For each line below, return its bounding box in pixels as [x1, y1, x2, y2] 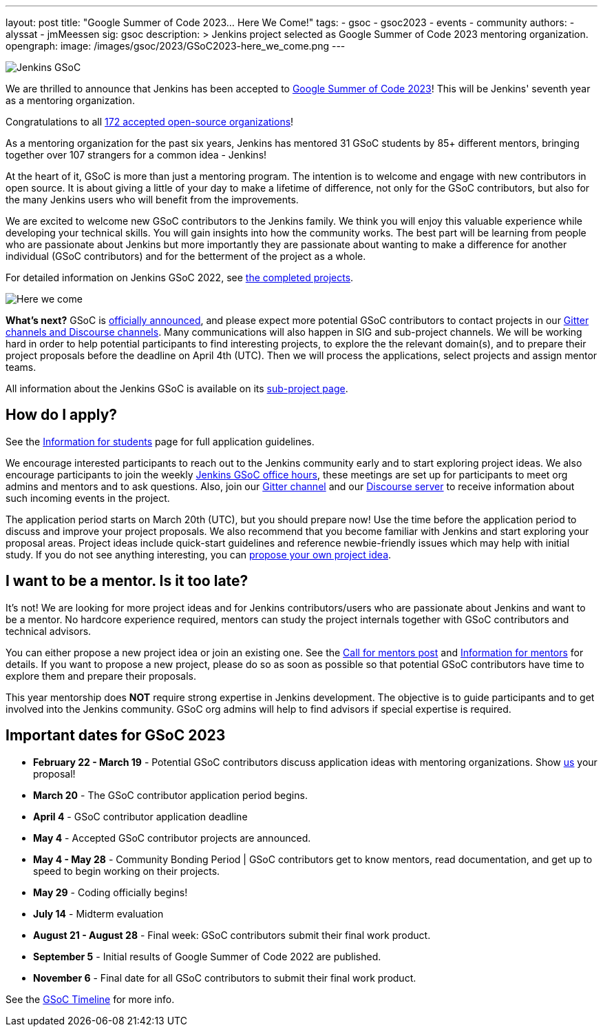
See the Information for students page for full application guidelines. [6, 435, 315, 447]
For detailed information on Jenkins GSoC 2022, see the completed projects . [6, 272, 354, 283]
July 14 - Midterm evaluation [33, 907, 164, 920]
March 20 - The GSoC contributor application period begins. [33, 789, 308, 801]
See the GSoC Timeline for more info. [6, 993, 175, 1005]
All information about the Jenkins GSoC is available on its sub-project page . [6, 383, 348, 394]
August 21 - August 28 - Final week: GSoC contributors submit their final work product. [33, 929, 431, 941]
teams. [6, 361, 36, 373]
